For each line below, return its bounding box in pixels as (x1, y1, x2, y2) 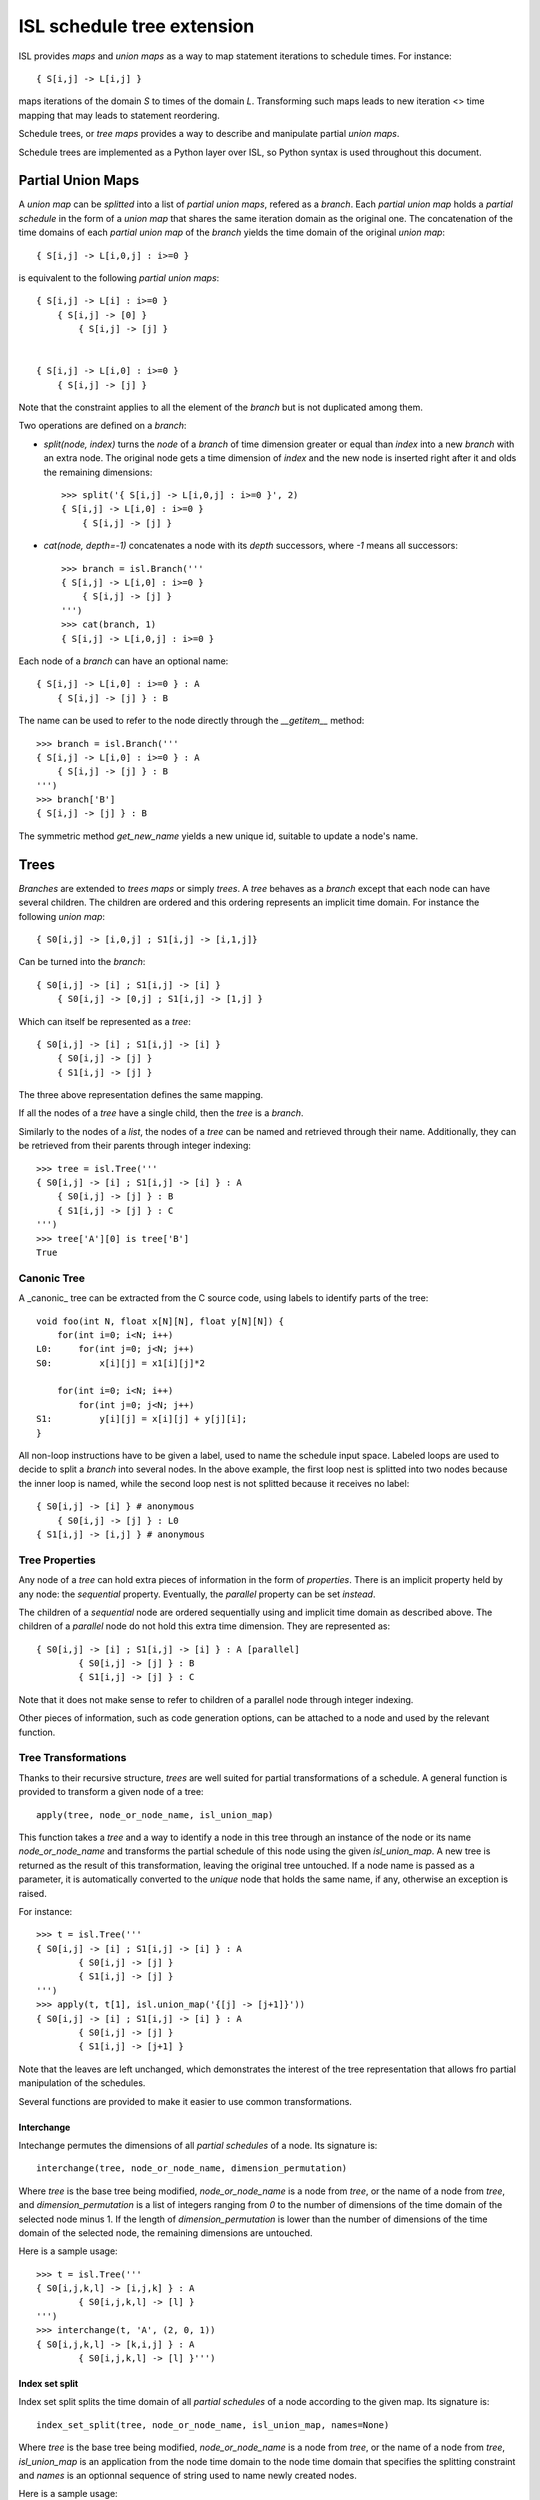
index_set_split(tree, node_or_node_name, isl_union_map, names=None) (36, 2419, 390, 2430)
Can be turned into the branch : (18, 956, 146, 968)
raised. (18, 1887, 47, 1899)
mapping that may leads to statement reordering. (18, 109, 220, 121)
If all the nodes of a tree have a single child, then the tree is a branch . (18, 1107, 304, 1119)
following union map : (18, 910, 105, 922)
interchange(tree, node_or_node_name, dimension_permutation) (36, 2163, 348, 2174)
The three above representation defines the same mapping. (18, 1089, 264, 1101)
